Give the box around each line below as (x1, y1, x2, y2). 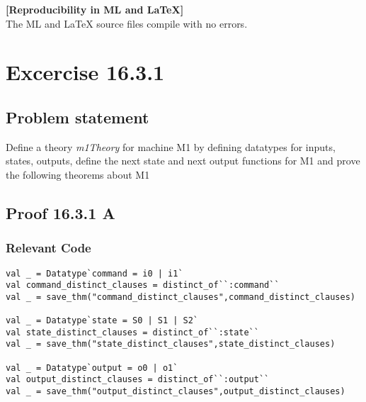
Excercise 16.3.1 (6, 57, 165, 86)
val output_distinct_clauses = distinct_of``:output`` (6, 374, 270, 385)
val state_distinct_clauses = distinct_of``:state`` (6, 327, 259, 337)
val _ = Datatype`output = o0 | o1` (6, 362, 178, 373)
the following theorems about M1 (6, 167, 150, 182)
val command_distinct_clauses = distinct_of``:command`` (6, 280, 280, 291)
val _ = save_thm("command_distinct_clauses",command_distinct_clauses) (6, 291, 355, 302)
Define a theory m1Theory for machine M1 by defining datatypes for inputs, (6, 139, 336, 154)
